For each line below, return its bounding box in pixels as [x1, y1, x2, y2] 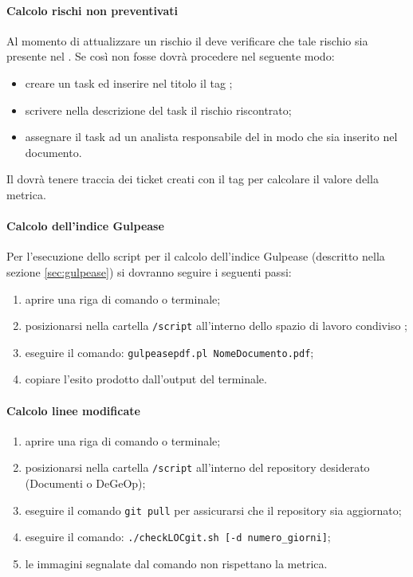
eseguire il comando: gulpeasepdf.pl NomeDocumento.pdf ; [25, 343, 314, 360]
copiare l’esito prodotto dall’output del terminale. [25, 371, 267, 387]
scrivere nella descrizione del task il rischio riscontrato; [25, 101, 292, 118]
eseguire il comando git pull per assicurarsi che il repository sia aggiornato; [25, 501, 402, 518]
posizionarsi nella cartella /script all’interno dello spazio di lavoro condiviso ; [25, 317, 407, 334]
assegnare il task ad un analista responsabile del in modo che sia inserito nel [25, 128, 398, 145]
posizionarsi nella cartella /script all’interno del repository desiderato [25, 459, 370, 476]
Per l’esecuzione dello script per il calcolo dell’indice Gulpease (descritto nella [6, 248, 385, 265]
